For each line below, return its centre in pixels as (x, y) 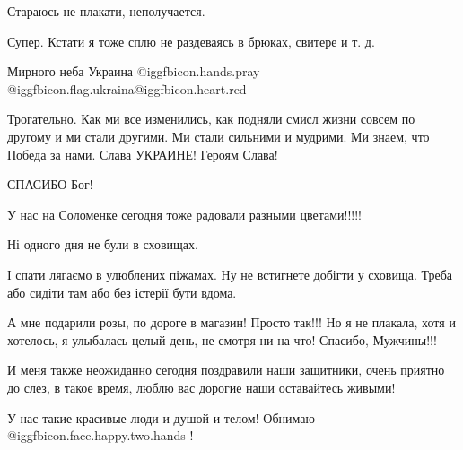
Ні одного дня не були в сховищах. (103, 244)
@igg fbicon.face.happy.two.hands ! (100, 435)
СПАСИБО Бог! (50, 184)
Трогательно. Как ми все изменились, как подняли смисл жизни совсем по (211, 119)
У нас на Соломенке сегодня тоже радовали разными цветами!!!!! (184, 214)
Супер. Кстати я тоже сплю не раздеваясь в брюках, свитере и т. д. (191, 41)
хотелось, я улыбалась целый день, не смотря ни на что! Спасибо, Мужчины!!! (222, 339)
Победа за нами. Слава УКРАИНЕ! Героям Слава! (143, 154)
